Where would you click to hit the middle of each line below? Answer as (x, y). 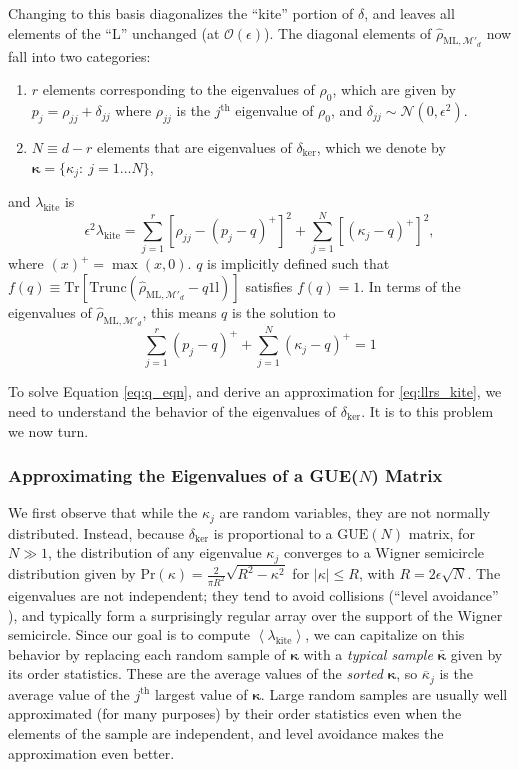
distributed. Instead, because (96, 532)
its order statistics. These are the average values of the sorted (195, 673)
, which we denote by (381, 146)
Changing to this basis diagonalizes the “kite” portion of (181, 13)
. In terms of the (410, 286)
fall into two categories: (79, 55)
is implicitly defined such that (298, 263)
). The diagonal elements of (348, 32)
